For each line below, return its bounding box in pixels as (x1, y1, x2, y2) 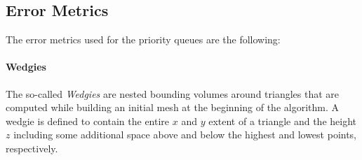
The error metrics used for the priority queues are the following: (6, 32, 281, 47)
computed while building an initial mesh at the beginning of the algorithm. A (6, 100, 340, 115)
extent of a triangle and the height (208, 113, 357, 128)
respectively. (6, 140, 58, 155)
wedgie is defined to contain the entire (6, 113, 170, 128)
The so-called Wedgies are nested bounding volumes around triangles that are (6, 86, 340, 101)
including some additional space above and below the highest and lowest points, (13, 127, 357, 142)
